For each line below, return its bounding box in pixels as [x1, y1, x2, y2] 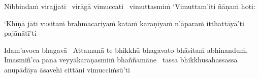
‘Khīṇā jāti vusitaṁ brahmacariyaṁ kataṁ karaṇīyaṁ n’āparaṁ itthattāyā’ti [4, 18, 244, 28]
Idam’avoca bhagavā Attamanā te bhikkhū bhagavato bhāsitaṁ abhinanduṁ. [4, 44, 248, 55]
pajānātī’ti [4, 28, 37, 38]
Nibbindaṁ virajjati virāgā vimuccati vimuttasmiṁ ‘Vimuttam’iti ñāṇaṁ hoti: [4, 1, 255, 11]
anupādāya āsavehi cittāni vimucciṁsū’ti [4, 64, 130, 74]
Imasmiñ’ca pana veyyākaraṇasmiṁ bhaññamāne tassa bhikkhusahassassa [4, 54, 238, 65]
